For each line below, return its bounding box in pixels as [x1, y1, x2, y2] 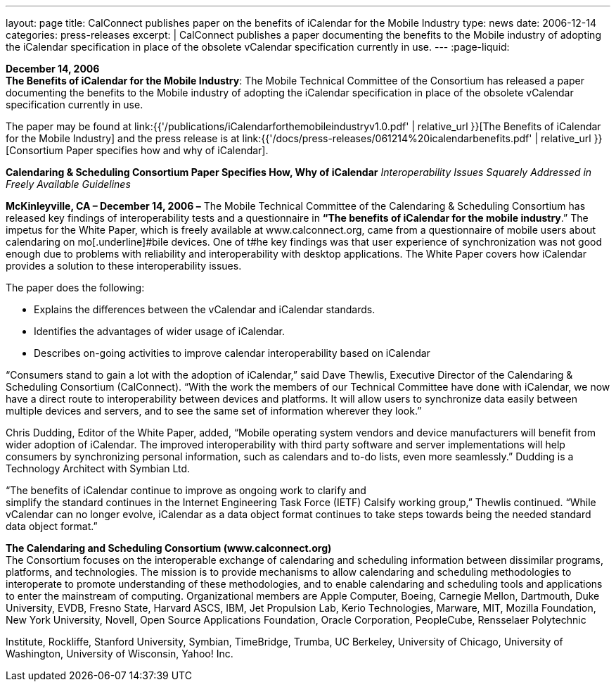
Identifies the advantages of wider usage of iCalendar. [34, 325, 285, 337]
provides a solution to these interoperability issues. [6, 260, 242, 272]
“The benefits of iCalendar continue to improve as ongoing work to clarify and [6, 484, 366, 496]
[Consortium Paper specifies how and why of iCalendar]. [6, 144, 269, 156]
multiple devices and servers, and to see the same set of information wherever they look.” [6, 405, 422, 417]
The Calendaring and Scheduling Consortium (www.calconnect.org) [6, 542, 332, 554]
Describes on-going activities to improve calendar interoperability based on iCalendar [34, 347, 430, 359]
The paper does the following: [6, 282, 145, 294]
